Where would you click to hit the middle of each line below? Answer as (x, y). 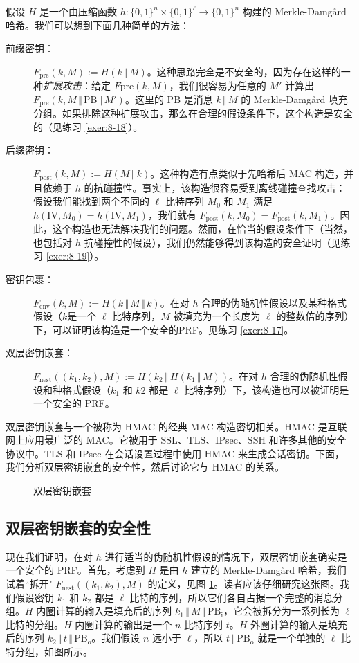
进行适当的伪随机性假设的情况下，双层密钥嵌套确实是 (226, 556)
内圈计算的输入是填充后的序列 (104, 611)
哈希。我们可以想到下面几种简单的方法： (98, 25)
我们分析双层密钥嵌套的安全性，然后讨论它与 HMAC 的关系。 (145, 467)
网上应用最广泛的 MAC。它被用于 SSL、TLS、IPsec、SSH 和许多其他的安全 (176, 440)
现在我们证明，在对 (49, 556)
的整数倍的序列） (315, 316)
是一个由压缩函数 (78, 11)
